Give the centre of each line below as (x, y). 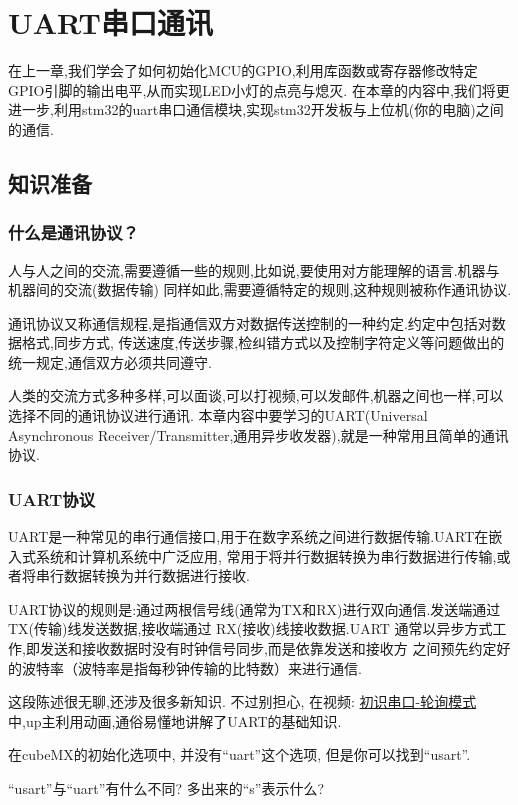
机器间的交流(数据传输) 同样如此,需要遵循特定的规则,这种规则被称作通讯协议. (260, 289)
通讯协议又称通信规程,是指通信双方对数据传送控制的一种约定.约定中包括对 (250, 322)
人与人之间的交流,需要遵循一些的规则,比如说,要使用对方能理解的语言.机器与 (254, 269)
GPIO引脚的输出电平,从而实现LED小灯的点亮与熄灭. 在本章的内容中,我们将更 (259, 89)
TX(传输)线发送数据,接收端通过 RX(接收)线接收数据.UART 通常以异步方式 (250, 628)
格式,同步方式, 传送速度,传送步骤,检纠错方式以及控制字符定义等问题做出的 (263, 342)
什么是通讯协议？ (73, 232)
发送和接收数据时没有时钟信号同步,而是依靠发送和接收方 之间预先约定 (268, 648)
